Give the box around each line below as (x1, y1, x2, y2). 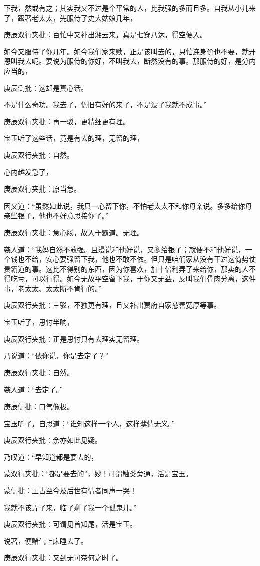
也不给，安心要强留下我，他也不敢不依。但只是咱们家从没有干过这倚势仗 (17, 254, 256, 264)
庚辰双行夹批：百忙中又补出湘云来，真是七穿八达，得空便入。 (4, 29, 207, 40)
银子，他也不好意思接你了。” (17, 210, 109, 221)
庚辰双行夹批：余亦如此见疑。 (4, 435, 102, 445)
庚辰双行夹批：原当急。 (4, 183, 81, 194)
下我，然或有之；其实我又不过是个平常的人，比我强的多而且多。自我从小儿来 (4, 3, 256, 13)
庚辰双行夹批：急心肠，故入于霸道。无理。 (4, 227, 144, 237)
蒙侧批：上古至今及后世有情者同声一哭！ (4, 485, 137, 495)
